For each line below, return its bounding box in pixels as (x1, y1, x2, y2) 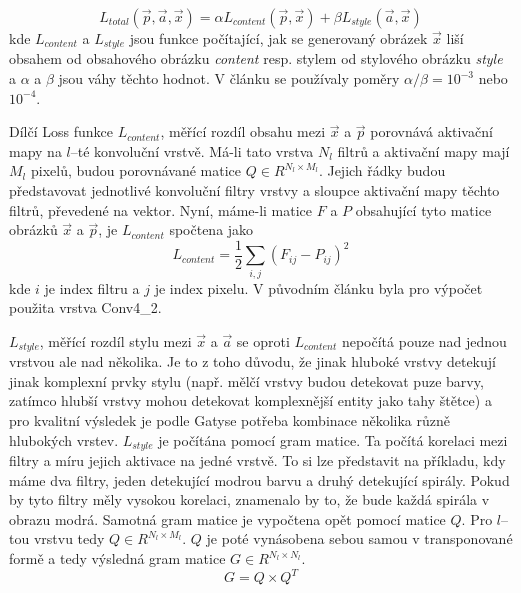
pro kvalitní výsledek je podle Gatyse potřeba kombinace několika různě (9, 410, 450, 431)
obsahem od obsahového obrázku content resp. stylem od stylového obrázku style (9, 48, 503, 69)
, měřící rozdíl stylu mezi (39, 330, 192, 351)
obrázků (9, 219, 58, 240)
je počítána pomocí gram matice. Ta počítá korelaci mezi (158, 429, 508, 450)
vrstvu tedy (33, 528, 105, 549)
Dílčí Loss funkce (9, 121, 113, 142)
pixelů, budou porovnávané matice (30, 160, 242, 181)
